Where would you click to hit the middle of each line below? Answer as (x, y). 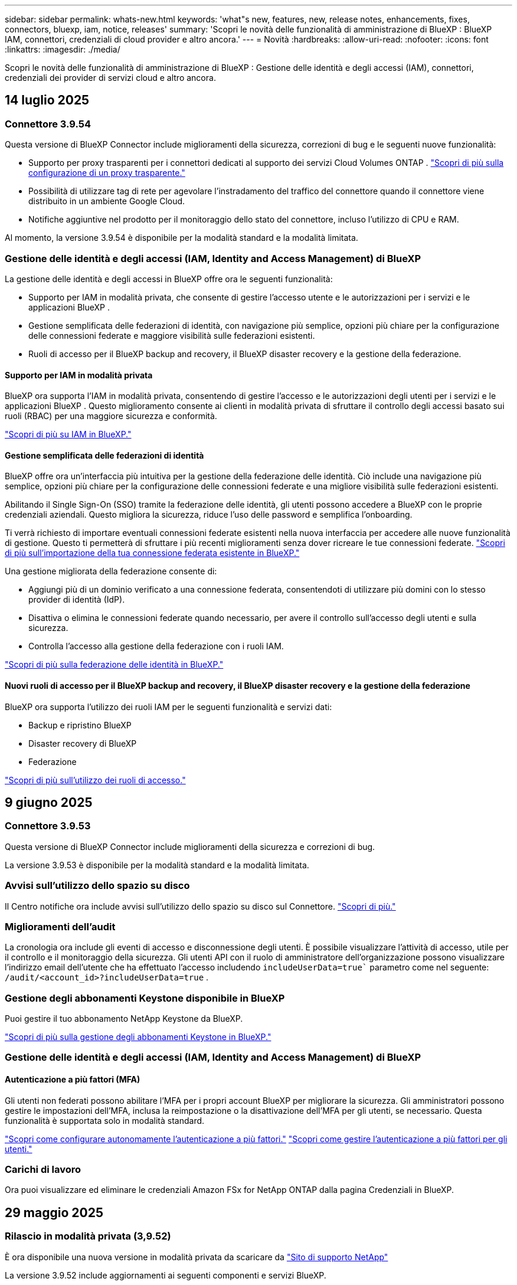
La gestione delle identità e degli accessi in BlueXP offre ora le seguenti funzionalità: (169, 279)
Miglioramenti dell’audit (60, 926)
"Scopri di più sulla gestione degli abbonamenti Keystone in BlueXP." (138, 1037)
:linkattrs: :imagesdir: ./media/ (63, 49)
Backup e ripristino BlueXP (80, 725)
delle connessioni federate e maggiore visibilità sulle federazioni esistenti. (172, 335)
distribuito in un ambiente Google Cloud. (107, 201)
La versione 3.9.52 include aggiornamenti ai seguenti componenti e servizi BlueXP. (166, 1275)
